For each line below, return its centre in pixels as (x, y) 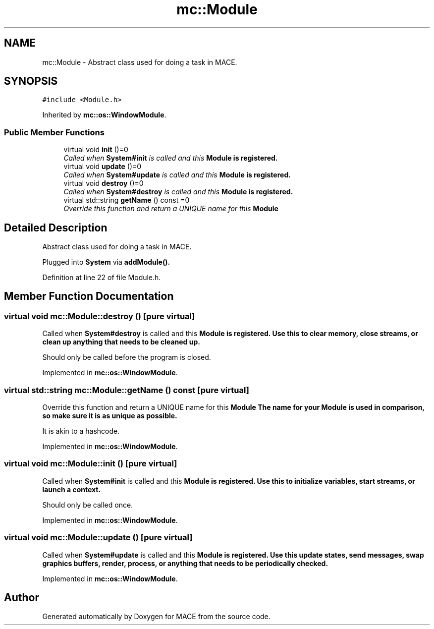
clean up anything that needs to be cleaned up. (121, 342)
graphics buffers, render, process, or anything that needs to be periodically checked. (185, 563)
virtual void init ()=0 (96, 150)
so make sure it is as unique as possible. (110, 416)
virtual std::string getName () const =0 (127, 200)
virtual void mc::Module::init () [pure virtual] (91, 464)
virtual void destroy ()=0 (104, 183)
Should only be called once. (88, 505)
